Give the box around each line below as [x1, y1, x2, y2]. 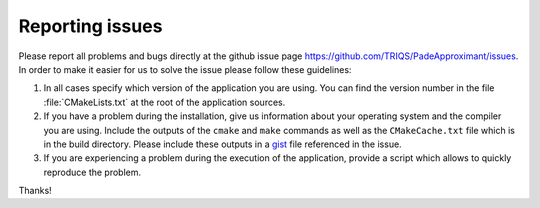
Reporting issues [18, 15, 163, 37]
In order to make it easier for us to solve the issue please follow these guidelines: [18, 63, 352, 75]
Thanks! [18, 185, 52, 197]
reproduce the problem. [43, 166, 142, 178]
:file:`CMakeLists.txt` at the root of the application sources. [43, 96, 286, 108]
